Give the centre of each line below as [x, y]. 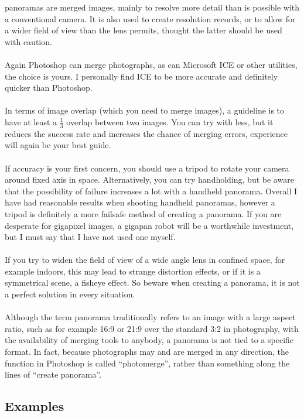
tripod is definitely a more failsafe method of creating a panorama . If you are [143, 213]
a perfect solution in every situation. [70, 294]
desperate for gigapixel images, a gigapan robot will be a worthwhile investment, [149, 225]
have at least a [31, 121]
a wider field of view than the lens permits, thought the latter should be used [144, 30]
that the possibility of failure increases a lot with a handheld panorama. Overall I [151, 191]
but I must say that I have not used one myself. [90, 237]
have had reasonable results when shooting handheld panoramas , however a [140, 202]
